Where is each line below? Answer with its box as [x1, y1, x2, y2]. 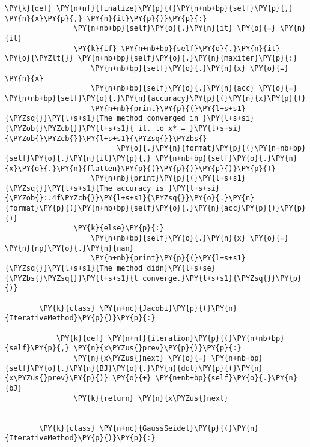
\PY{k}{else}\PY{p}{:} [73, 224, 164, 233]
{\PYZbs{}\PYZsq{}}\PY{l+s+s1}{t [5, 274, 138, 283]
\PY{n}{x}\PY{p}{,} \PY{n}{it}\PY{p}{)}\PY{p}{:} [5, 14, 207, 23]
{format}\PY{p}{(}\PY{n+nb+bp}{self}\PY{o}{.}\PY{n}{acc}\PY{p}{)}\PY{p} [5, 204, 306, 213]
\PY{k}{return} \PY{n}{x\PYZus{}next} [73, 394, 229, 403]
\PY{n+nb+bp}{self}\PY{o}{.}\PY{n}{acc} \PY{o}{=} [91, 84, 297, 93]
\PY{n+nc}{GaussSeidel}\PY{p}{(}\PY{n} [99, 424, 259, 433]
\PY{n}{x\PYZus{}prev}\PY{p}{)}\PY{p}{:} [73, 344, 242, 353]
